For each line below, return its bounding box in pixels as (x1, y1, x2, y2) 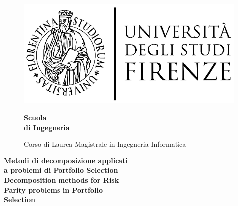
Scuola (24, 112, 47, 122)
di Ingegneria (24, 122, 70, 132)
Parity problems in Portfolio (4, 184, 103, 195)
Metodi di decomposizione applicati (4, 155, 128, 165)
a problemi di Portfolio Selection (4, 165, 118, 175)
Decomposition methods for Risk (4, 174, 119, 185)
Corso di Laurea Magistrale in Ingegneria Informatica (24, 139, 186, 149)
